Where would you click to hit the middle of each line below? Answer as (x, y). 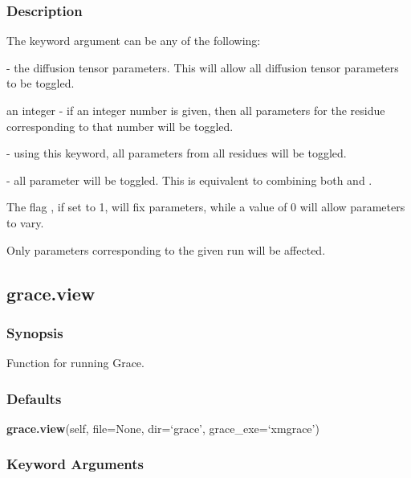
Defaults (34, 398)
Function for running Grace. (75, 363)
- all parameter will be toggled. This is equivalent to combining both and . (189, 180)
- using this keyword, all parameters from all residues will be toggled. (177, 153)
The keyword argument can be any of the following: (134, 41)
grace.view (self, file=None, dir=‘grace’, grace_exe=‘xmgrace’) (163, 428)
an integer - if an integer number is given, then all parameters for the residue (196, 110)
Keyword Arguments (75, 464)
